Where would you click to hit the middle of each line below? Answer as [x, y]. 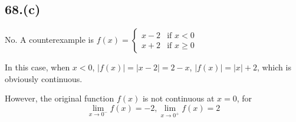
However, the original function [60, 98]
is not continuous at [178, 98]
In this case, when [37, 67]
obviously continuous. [44, 78]
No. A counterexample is [49, 40]
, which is [274, 67]
